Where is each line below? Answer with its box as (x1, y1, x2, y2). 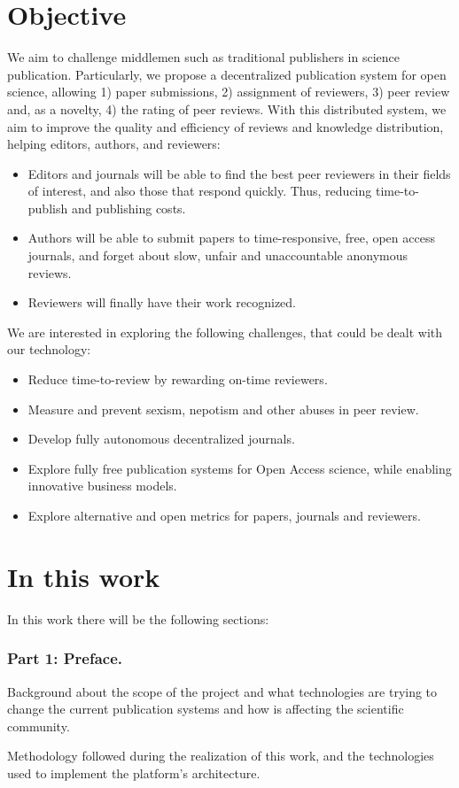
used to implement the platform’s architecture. (7, 763, 261, 782)
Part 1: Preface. (7, 647, 123, 669)
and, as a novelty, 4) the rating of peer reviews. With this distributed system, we (7, 99, 447, 118)
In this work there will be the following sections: (7, 609, 269, 628)
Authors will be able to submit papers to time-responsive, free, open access (27, 228, 435, 247)
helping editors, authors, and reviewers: (7, 135, 221, 153)
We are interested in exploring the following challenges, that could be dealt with (7, 322, 443, 341)
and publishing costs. (71, 198, 186, 217)
